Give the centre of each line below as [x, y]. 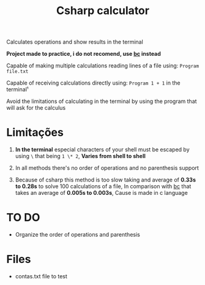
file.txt [17, 72]
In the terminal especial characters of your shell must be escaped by [102, 150]
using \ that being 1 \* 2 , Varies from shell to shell [80, 156]
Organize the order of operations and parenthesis [78, 235]
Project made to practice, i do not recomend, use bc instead [84, 54]
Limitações [35, 133]
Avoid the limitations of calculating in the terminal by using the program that [102, 101]
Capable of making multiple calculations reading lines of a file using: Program [103, 66]
